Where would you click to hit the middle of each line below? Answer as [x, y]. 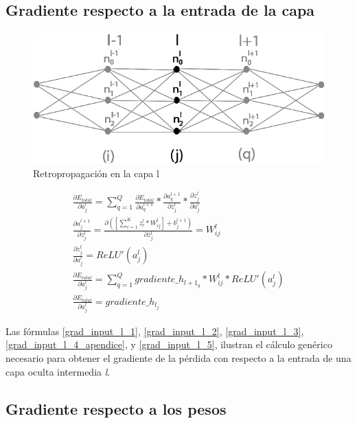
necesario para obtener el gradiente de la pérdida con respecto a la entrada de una [178, 357]
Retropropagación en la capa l [96, 173]
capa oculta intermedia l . [58, 371]
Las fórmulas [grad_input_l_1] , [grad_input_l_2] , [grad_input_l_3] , [155, 331]
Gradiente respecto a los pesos [116, 408]
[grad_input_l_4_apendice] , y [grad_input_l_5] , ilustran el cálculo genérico [169, 344]
